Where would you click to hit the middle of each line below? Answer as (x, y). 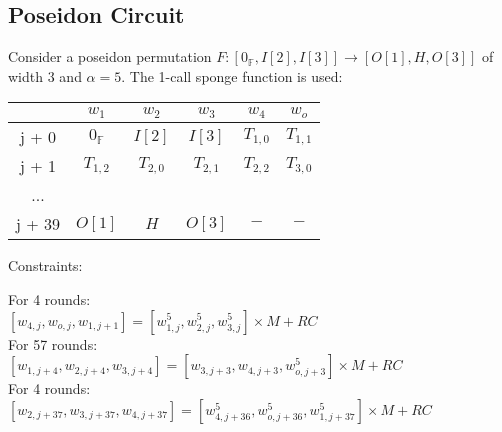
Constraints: (45, 265)
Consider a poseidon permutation (110, 56)
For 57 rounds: (53, 343)
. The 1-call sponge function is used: (232, 75)
